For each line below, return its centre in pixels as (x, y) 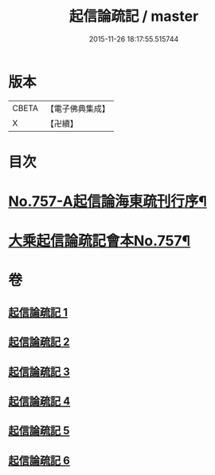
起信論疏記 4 (39, 401)
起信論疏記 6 (39, 460)
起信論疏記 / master (134, 16)
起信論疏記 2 (39, 342)
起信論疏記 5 (39, 431)
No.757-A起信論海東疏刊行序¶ (107, 202)
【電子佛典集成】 (78, 109)
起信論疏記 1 (38, 312)
